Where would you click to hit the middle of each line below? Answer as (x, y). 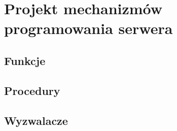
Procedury (32, 90)
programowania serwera (88, 28)
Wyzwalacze (36, 120)
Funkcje (25, 60)
